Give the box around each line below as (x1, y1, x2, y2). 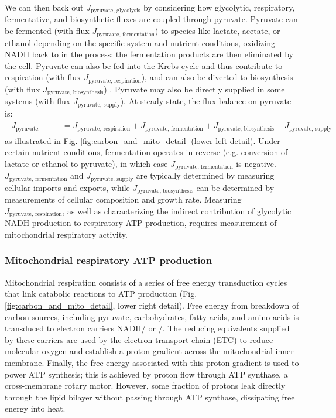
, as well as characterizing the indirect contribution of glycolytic (62, 204, 292, 217)
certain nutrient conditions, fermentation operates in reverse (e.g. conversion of (5, 146, 288, 158)
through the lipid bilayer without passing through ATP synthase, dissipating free (5, 390, 295, 403)
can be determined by (196, 181, 275, 193)
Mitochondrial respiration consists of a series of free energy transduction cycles (5, 276, 287, 288)
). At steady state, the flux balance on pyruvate (120, 95, 292, 107)
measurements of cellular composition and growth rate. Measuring (5, 193, 242, 205)
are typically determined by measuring (136, 169, 275, 181)
